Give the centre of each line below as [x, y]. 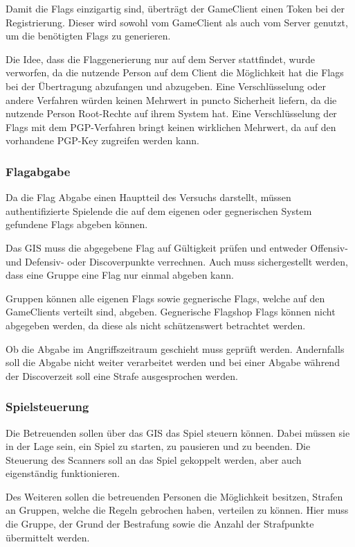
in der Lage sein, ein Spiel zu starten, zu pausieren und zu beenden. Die [158, 446]
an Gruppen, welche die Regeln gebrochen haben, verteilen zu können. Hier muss [177, 510]
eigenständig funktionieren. [63, 473]
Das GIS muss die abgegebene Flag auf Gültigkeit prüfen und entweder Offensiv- [177, 247]
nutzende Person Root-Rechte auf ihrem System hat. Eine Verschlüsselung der [171, 113]
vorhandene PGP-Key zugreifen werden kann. [102, 140]
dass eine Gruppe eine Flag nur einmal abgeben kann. [120, 275]
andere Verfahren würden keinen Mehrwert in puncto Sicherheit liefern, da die [171, 99]
